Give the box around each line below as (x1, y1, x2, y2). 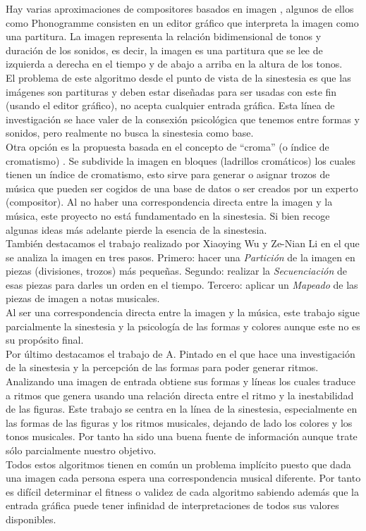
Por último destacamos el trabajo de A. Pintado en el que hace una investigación (6, 346, 355, 361)
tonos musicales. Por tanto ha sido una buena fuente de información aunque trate (6, 429, 358, 444)
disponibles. (6, 511, 56, 526)
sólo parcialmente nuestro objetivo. (6, 443, 157, 457)
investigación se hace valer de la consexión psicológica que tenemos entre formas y (6, 111, 360, 126)
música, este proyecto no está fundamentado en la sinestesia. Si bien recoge (6, 208, 330, 223)
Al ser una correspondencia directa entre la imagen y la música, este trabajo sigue (6, 305, 360, 320)
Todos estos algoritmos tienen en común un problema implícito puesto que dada (6, 456, 351, 471)
